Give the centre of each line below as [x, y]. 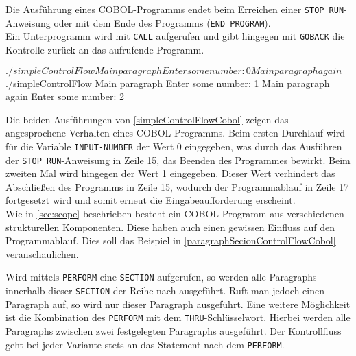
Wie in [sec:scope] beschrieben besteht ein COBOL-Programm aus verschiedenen [175, 214]
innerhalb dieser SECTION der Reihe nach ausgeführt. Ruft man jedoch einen [165, 290]
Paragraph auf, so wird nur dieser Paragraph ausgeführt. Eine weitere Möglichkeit [178, 304]
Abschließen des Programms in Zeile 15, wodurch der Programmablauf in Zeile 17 [177, 186]
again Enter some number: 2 [65, 96]
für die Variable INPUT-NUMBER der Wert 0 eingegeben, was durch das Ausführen [174, 146]
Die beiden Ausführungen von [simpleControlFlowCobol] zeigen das [147, 119]
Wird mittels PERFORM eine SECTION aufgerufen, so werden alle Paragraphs [161, 277]
